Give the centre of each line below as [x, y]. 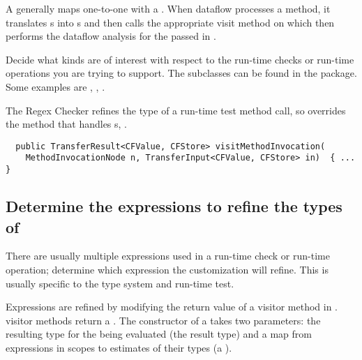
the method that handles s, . [66, 124]
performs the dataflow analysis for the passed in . [111, 36]
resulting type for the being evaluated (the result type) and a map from [159, 334]
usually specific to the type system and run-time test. [120, 283]
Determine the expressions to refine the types [174, 206]
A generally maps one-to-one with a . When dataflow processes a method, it [168, 8]
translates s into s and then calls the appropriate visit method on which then [170, 22]
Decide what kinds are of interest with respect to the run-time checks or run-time [180, 59]
